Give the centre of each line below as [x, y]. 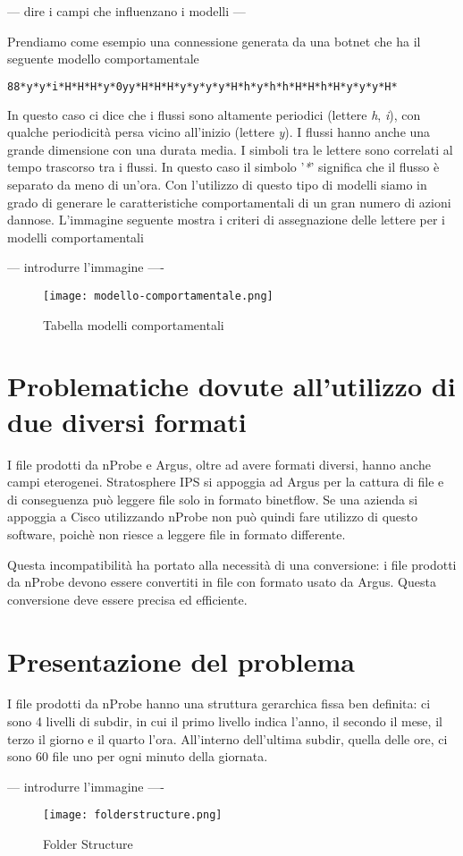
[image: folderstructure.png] [133, 815]
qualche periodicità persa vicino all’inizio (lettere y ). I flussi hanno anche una [219, 132]
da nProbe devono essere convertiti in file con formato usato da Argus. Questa [222, 582]
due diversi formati [127, 421]
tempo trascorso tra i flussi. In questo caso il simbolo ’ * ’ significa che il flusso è [223, 167]
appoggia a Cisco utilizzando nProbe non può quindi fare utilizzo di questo [212, 517]
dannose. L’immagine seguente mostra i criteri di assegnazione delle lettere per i [226, 220]
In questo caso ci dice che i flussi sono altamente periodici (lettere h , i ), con [214, 114]
